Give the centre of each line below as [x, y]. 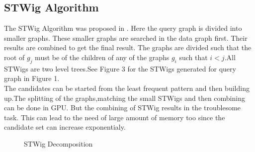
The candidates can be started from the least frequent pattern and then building [127, 88]
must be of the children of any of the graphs [102, 57]
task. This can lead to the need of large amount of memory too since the [115, 117]
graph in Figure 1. [32, 78]
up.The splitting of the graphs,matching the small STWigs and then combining [125, 98]
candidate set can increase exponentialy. [65, 127]
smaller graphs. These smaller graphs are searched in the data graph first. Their [126, 38]
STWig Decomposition [58, 143]
